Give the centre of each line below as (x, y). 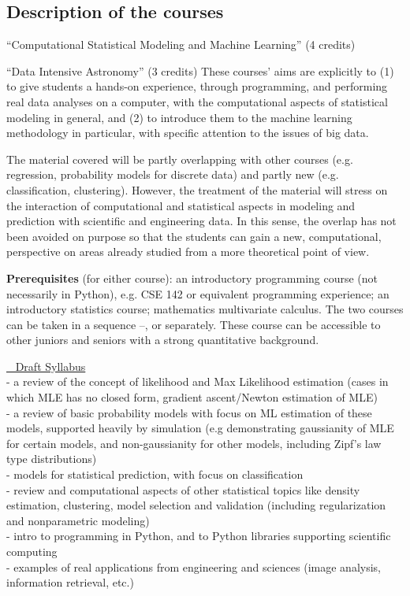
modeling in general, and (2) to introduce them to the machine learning (179, 117)
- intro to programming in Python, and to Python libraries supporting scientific (199, 536)
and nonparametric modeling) (78, 520)
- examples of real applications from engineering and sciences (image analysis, (194, 566)
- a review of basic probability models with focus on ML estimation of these (189, 412)
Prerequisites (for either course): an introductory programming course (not (192, 278)
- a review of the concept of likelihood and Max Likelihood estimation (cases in (198, 381)
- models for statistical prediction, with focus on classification (155, 474)
